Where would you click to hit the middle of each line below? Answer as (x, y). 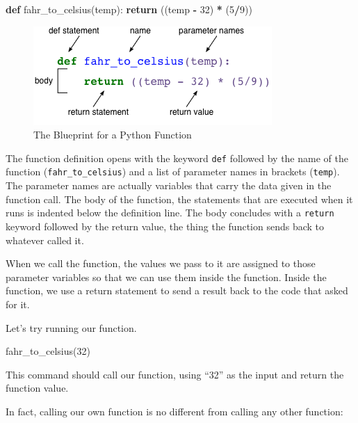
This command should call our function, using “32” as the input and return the (175, 374)
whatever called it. (45, 240)
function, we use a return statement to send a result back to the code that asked (177, 290)
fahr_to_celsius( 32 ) (48, 351)
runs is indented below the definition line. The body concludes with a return (170, 213)
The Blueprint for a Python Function (113, 135)
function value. (37, 388)
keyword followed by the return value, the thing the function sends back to (165, 226)
